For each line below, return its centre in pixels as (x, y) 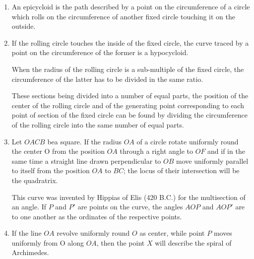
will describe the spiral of (193, 242)
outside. (24, 26)
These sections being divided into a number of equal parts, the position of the (130, 96)
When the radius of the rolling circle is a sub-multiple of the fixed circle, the (128, 69)
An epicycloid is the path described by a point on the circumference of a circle (131, 6)
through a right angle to (157, 151)
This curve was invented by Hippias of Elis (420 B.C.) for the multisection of (128, 197)
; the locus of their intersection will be (182, 170)
